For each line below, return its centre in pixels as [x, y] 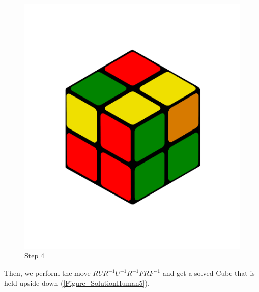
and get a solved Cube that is [209, 273]
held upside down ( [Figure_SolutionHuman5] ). [77, 283]
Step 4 [34, 256]
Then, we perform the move [47, 273]
